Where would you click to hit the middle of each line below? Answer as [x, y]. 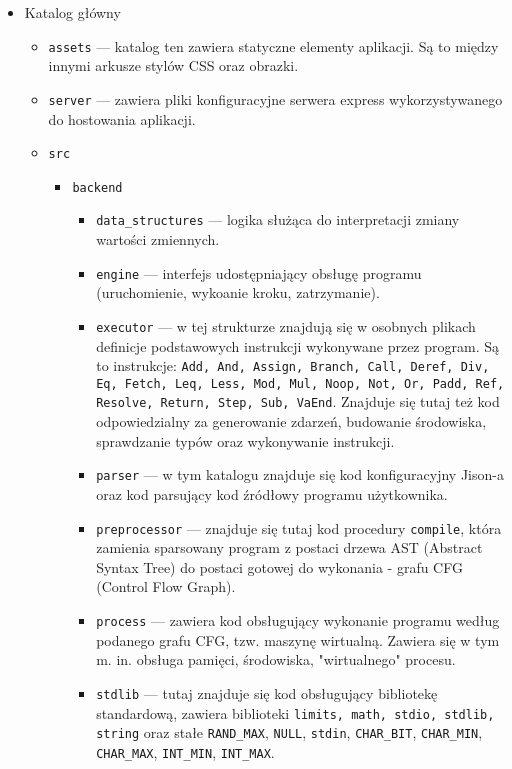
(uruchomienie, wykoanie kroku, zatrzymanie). [238, 292]
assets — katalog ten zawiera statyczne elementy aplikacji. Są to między [273, 45]
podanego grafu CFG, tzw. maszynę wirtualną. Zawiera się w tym [298, 639]
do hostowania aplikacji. [122, 118]
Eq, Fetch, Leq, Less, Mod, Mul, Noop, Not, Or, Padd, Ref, [300, 383]
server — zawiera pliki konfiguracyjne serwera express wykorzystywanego [275, 98]
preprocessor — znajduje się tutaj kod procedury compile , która [299, 527]
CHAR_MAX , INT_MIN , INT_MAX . [185, 751]
